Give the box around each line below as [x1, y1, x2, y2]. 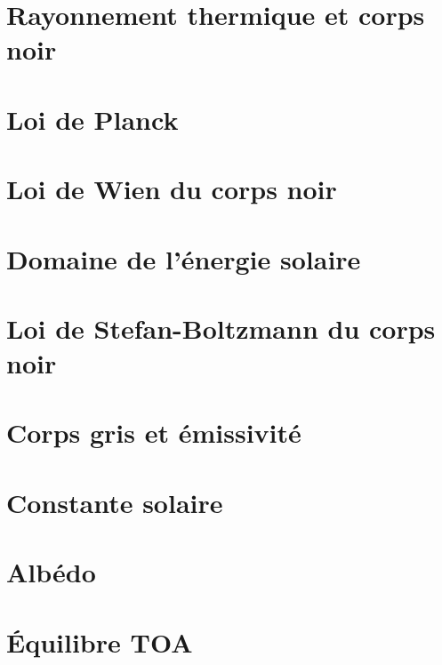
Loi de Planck [6, 100, 179, 137]
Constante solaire [6, 484, 223, 520]
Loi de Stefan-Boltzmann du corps [6, 309, 436, 346]
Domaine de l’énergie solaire [6, 240, 361, 276]
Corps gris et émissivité [6, 414, 301, 451]
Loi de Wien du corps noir [6, 171, 337, 207]
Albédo [6, 554, 96, 590]
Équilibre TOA [6, 623, 193, 660]
